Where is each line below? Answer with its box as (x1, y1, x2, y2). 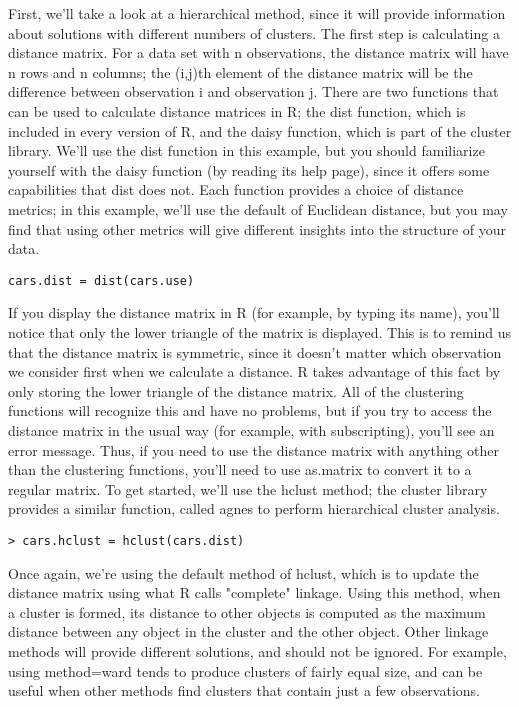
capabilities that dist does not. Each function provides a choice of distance (8, 179, 464, 200)
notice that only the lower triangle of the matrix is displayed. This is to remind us (8, 321, 511, 342)
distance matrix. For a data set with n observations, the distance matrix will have (8, 42, 509, 63)
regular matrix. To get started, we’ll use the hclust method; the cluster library (8, 478, 488, 499)
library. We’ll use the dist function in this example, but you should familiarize (8, 140, 485, 161)
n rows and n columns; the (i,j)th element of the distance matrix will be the (8, 61, 473, 82)
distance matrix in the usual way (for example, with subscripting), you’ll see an (8, 419, 495, 440)
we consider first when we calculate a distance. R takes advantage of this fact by (8, 361, 501, 382)
